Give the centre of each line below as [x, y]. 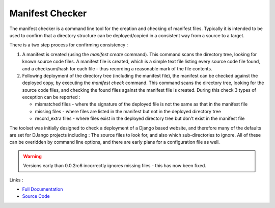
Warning [32, 156]
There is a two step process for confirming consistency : [69, 45]
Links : [16, 180]
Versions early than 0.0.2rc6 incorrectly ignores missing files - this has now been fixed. [115, 166]
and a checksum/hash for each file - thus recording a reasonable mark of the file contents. [117, 68]
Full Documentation [43, 189]
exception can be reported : [51, 97]
